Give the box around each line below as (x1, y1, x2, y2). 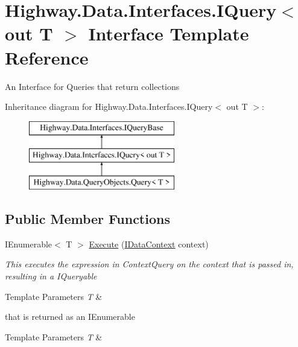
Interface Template (88, 21, 249, 46)
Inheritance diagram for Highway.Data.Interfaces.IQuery (5, 100, 213, 113)
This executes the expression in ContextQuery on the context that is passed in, (5, 258, 294, 270)
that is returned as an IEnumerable (5, 310, 135, 323)
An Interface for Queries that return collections (5, 80, 180, 92)
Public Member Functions (5, 209, 170, 228)
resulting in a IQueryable (5, 270, 97, 282)
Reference (5, 45, 89, 69)
